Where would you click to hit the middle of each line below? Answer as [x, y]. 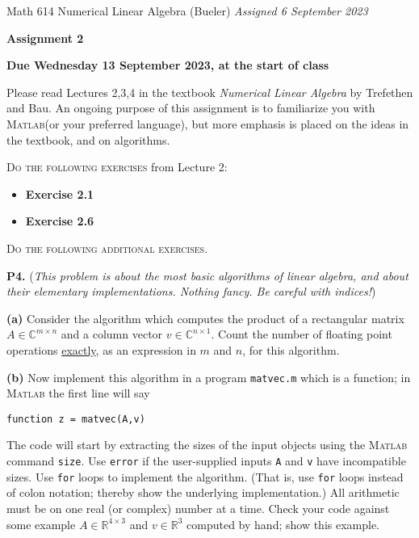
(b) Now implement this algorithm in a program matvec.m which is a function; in [209, 377]
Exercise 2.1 [60, 193]
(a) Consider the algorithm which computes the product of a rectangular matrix [205, 318]
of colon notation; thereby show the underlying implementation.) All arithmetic [203, 492]
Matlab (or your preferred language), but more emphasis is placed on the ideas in [208, 123]
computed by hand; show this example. [283, 524]
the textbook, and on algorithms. [88, 139]
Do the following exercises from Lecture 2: [117, 167]
